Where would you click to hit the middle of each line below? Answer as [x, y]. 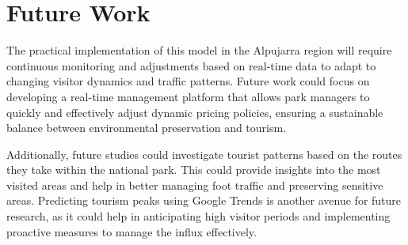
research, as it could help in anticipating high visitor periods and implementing [198, 216]
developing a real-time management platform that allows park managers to [188, 96]
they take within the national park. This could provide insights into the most [194, 170]
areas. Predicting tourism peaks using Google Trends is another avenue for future [204, 200]
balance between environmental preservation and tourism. [147, 128]
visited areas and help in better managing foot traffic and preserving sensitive [195, 185]
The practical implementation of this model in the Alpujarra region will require [199, 50]
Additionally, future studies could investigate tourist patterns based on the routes [204, 154]
